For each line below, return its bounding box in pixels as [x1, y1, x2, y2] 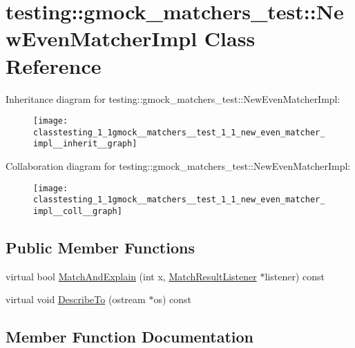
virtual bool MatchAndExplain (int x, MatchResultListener [6, 269, 257, 283]
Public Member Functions [6, 237, 195, 258]
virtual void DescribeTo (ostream [6, 292, 146, 307]
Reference [6, 51, 102, 79]
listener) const [265, 269, 325, 283]
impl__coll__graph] [33, 206, 122, 216]
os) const [153, 292, 191, 307]
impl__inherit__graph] [33, 139, 137, 149]
